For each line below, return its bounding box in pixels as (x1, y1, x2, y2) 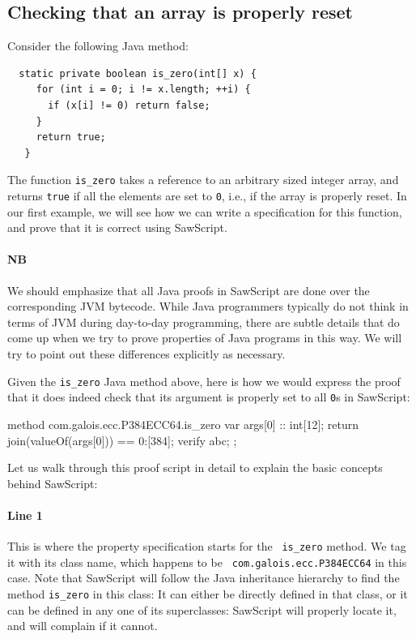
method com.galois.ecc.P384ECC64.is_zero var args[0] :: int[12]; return (7, 415, 359, 432)
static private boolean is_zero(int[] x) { (19, 67, 257, 79)
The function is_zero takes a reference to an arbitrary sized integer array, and (7, 171, 399, 188)
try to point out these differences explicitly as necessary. (7, 345, 286, 362)
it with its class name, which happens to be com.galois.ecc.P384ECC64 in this (7, 553, 407, 570)
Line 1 (7, 506, 43, 523)
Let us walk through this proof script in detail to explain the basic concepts (7, 459, 383, 476)
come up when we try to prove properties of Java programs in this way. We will (7, 329, 402, 346)
